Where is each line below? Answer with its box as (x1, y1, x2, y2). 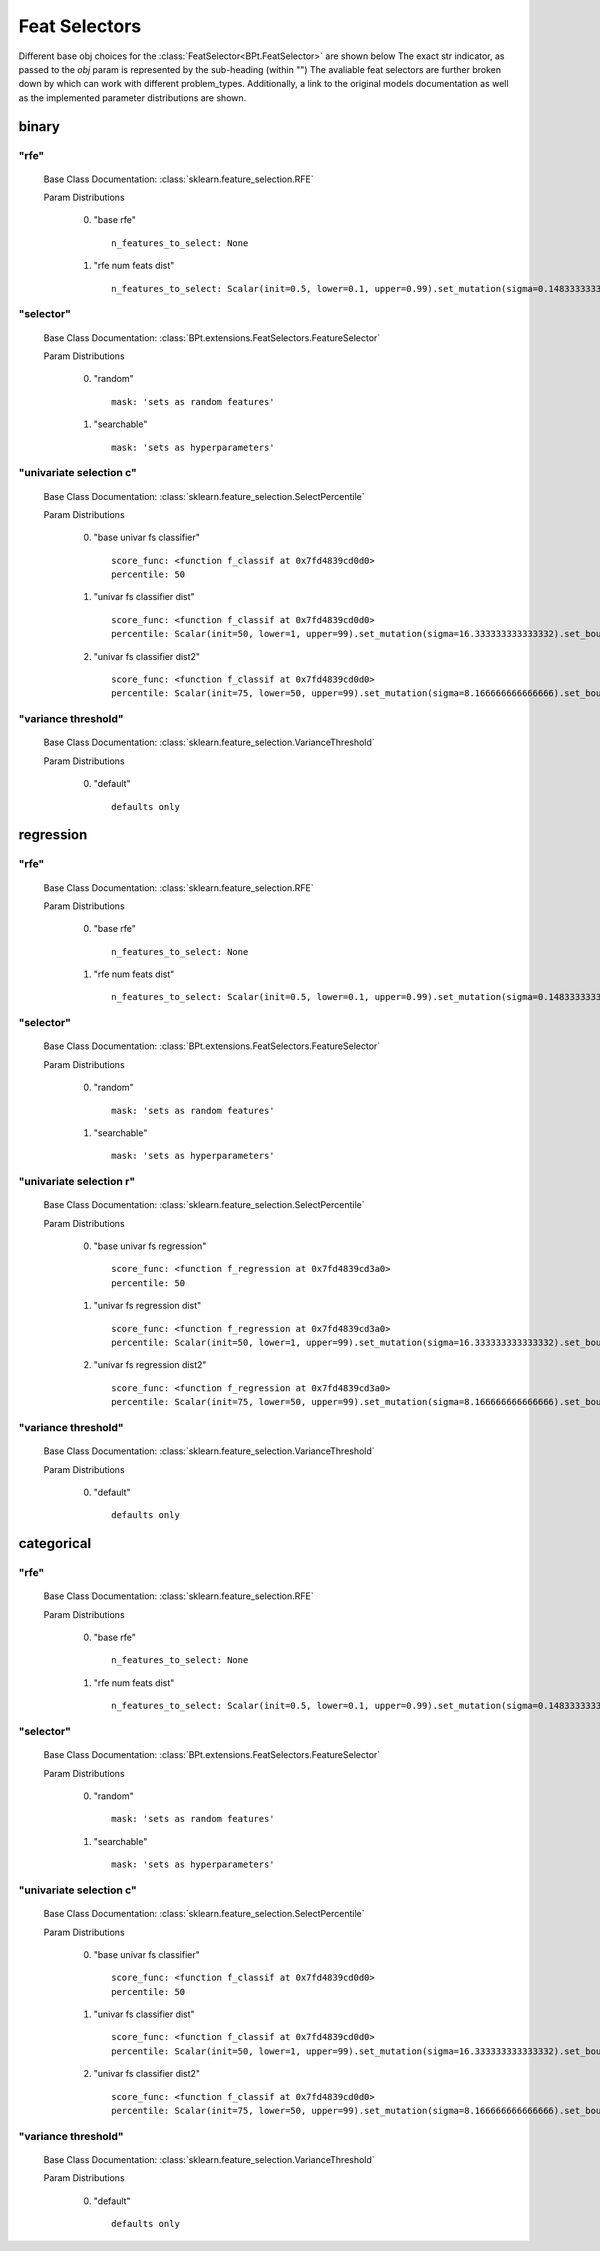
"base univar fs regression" (93, 1240, 207, 1252)
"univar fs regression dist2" (93, 1359, 207, 1371)
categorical (18, 1535, 92, 1552)
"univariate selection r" (18, 1175, 136, 1189)
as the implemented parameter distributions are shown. (18, 91, 247, 104)
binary (18, 118, 60, 135)
